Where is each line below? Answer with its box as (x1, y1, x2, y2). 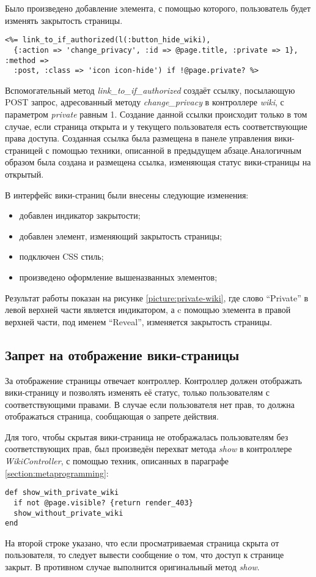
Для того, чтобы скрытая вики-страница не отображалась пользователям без (5, 430, 288, 443)
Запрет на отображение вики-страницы (5, 345, 240, 364)
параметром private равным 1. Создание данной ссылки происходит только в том (5, 108, 307, 120)
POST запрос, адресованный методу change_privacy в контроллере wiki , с (5, 96, 284, 108)
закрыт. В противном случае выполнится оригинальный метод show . (5, 560, 260, 573)
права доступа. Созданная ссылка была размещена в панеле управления (5, 132, 272, 145)
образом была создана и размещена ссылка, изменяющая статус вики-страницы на (5, 156, 311, 168)
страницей (5, 143, 43, 156)
